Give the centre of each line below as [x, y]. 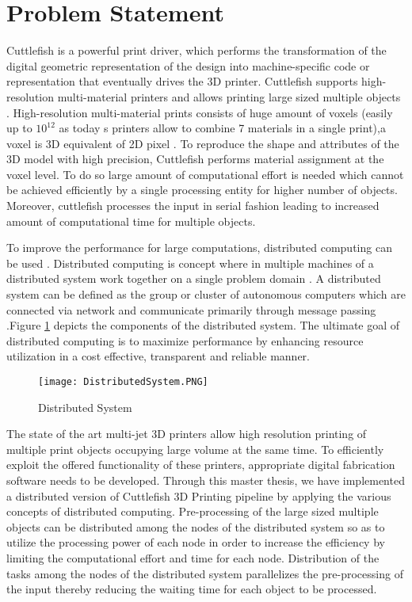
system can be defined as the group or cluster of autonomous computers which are [206, 294]
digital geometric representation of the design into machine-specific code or [188, 65]
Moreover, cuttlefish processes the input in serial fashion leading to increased [193, 206]
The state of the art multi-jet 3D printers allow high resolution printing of [187, 434]
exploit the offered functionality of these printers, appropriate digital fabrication [201, 465]
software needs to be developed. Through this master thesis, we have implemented [206, 480]
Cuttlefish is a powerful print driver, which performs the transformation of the [196, 50]
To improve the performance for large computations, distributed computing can [199, 248]
